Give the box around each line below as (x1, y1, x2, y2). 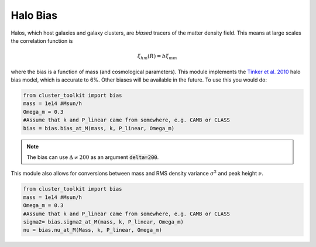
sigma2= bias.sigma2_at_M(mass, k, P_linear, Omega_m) (23, 218, 184, 225)
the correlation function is (11, 37, 73, 44)
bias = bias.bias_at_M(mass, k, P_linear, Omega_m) (23, 125, 175, 131)
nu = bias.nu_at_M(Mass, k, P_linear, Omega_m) (23, 226, 162, 234)
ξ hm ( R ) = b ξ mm (138, 53, 177, 61)
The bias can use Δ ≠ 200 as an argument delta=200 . (26, 153, 159, 161)
